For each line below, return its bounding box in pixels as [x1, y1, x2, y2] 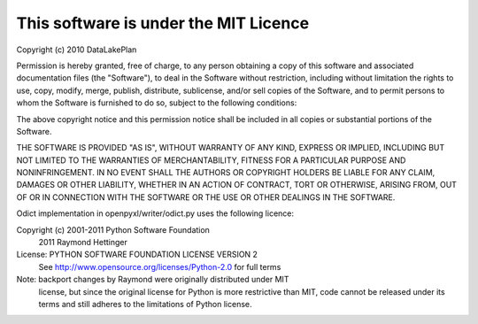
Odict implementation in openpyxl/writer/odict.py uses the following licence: [16, 208, 295, 219]
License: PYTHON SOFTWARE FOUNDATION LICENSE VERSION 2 [16, 249, 258, 260]
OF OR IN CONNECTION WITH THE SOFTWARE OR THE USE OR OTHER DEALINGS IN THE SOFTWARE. [16, 191, 396, 203]
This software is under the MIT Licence [16, 13, 310, 33]
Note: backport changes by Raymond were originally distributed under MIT [16, 274, 289, 285]
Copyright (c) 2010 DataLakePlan [16, 44, 137, 55]
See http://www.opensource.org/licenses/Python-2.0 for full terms [38, 261, 281, 272]
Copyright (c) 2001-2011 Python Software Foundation [16, 224, 210, 235]
